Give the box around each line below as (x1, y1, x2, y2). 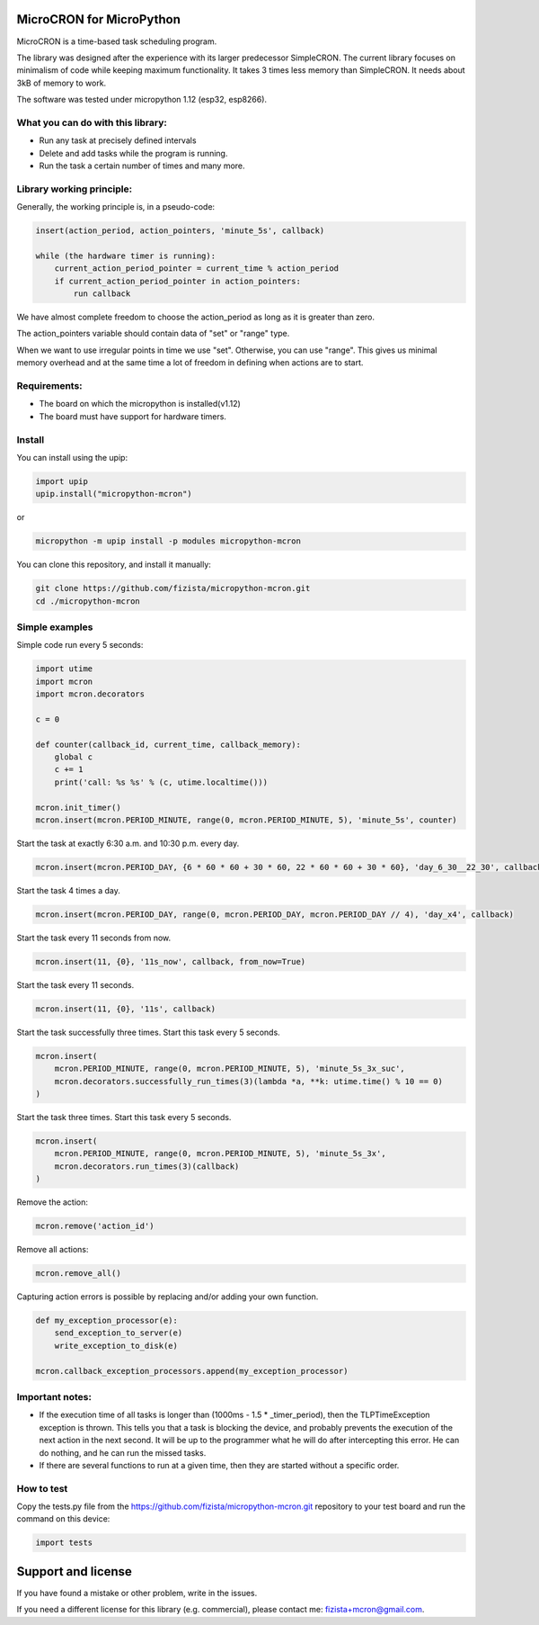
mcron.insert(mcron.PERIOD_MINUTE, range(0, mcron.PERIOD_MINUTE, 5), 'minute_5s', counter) (35, 815, 457, 825)
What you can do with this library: (16, 116, 168, 129)
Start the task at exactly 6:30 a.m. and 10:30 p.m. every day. (16, 838, 240, 848)
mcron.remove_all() (35, 1269, 121, 1279)
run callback (73, 289, 131, 299)
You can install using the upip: (16, 452, 128, 462)
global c (54, 752, 93, 762)
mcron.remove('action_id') (35, 1221, 155, 1232)
